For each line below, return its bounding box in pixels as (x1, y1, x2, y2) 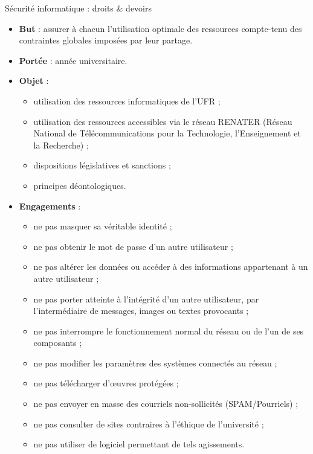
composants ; (33, 336, 82, 349)
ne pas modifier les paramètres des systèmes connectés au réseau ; (33, 356, 277, 369)
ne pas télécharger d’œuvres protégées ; (33, 377, 179, 389)
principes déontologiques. (33, 179, 126, 191)
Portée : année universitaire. (19, 54, 127, 66)
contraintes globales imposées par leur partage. (19, 34, 193, 46)
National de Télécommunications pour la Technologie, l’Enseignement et (33, 127, 301, 139)
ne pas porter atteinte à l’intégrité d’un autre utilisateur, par (33, 292, 259, 305)
